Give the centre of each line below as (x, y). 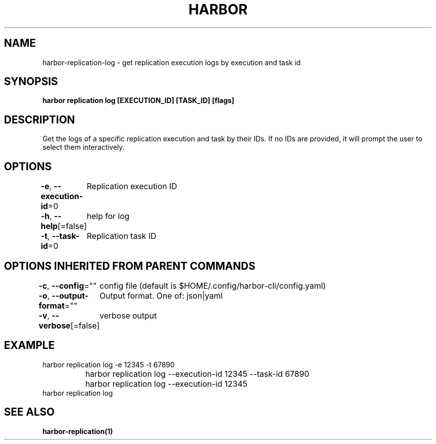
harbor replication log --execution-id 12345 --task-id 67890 (197, 374)
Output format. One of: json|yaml (161, 295)
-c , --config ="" (68, 285)
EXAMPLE (29, 345)
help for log (108, 216)
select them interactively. (84, 147)
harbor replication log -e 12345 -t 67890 (109, 364)
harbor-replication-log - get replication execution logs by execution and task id (172, 62)
